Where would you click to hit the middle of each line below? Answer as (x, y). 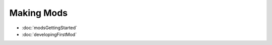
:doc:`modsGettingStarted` (50, 28)
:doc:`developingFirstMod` (49, 34)
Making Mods (39, 13)
